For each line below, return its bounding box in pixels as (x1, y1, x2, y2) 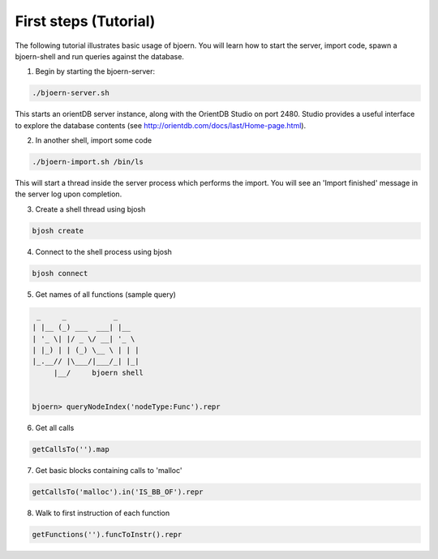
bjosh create (32, 226, 84, 235)
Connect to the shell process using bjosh (35, 247, 172, 256)
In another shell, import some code (35, 135, 152, 145)
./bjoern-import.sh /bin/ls (32, 157, 144, 166)
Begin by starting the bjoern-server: (35, 67, 156, 76)
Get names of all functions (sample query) (35, 289, 176, 299)
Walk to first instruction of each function (35, 508, 170, 518)
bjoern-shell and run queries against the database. (15, 51, 184, 61)
